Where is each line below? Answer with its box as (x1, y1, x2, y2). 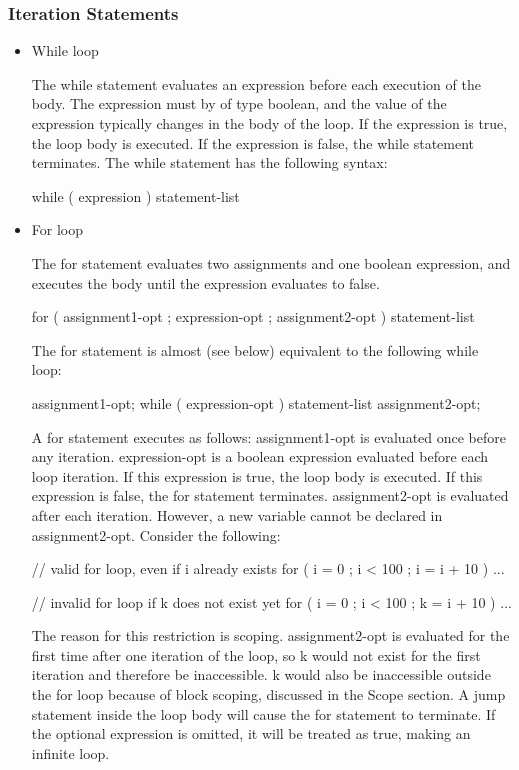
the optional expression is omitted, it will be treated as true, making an (31, 723, 471, 744)
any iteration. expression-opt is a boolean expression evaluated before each (31, 446, 489, 467)
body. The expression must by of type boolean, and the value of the (31, 93, 447, 114)
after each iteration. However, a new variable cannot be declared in (31, 504, 443, 525)
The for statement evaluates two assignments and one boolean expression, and (31, 252, 511, 273)
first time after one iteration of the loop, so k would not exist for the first (31, 644, 481, 665)
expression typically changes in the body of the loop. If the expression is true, (31, 113, 508, 133)
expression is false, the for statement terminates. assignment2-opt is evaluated (31, 485, 509, 506)
